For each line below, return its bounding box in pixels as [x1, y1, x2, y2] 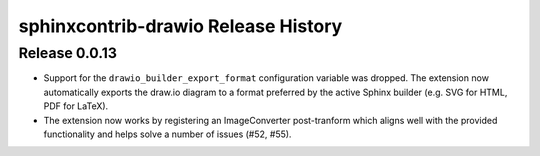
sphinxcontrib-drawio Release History [18, 15, 343, 37]
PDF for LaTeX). [43, 100, 109, 112]
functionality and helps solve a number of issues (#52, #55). [43, 128, 292, 140]
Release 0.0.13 [18, 44, 117, 62]
